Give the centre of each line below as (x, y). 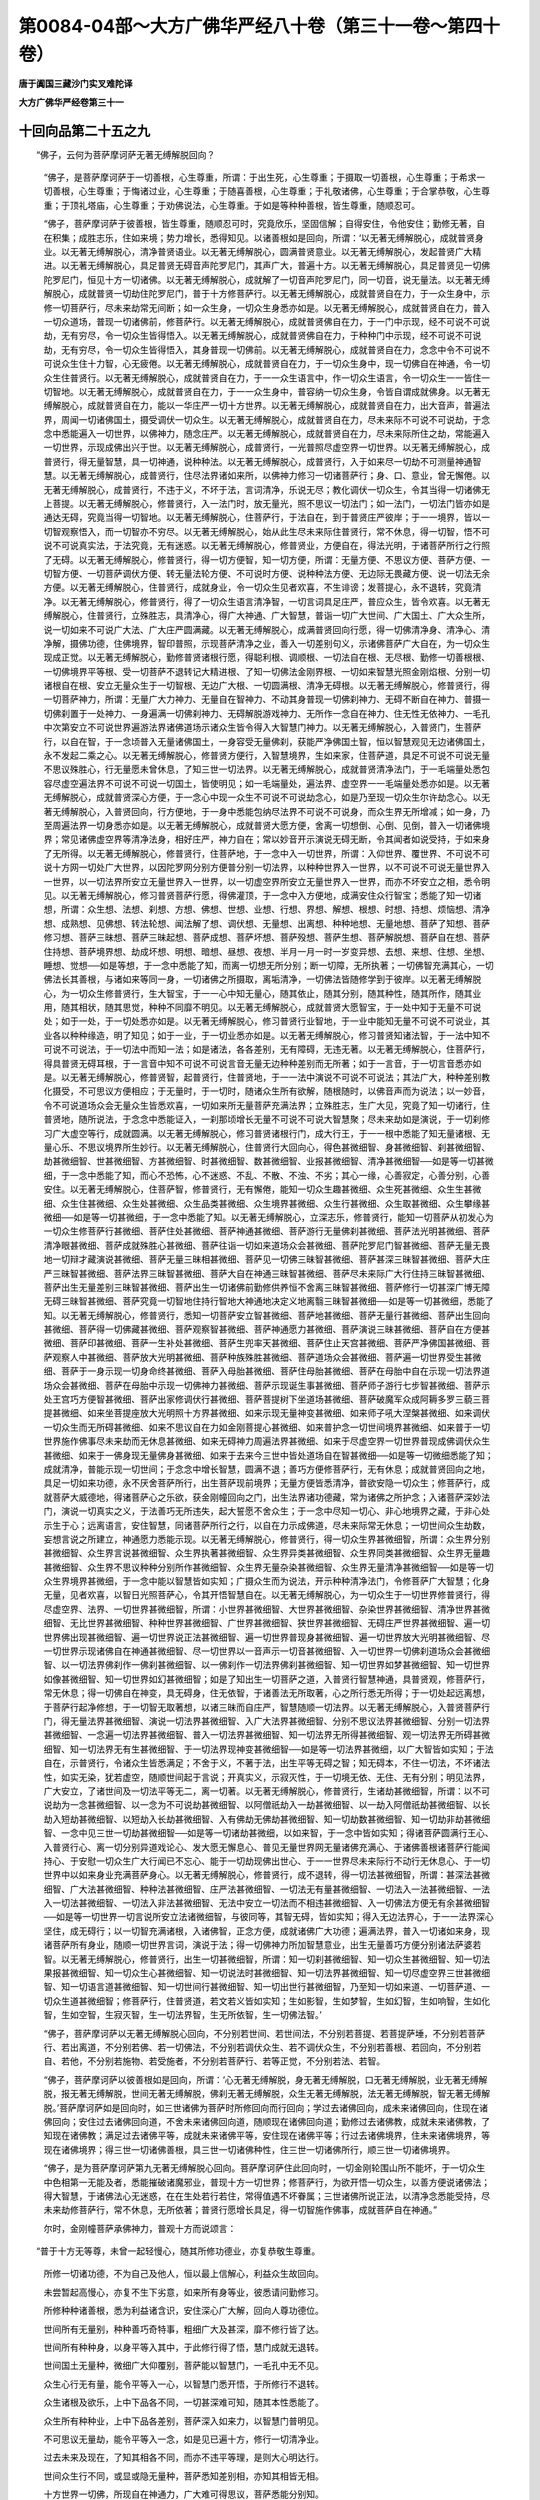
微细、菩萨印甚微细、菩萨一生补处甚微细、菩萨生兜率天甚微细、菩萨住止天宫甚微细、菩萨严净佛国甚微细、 (262, 1343)
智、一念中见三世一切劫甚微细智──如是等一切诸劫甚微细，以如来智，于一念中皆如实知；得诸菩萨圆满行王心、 (268, 1833)
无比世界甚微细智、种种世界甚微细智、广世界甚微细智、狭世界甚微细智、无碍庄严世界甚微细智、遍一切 (279, 1623)
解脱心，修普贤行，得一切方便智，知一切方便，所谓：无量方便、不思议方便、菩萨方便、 (301, 559)
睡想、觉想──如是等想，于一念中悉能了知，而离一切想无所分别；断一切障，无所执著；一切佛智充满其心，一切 (268, 965)
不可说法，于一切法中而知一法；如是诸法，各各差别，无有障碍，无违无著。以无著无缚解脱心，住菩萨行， (275, 1049)
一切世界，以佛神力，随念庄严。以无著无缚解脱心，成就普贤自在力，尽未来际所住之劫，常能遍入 (292, 434)
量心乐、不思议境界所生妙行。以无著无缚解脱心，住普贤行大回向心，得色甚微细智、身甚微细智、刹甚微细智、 (266, 1147)
